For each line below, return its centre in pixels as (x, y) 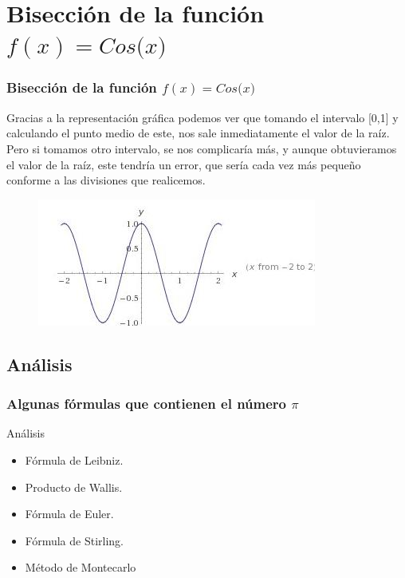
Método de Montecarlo (81, 567)
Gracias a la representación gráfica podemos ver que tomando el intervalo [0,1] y (202, 117)
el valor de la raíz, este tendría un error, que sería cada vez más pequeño (184, 164)
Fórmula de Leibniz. (74, 460)
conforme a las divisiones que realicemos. (106, 180)
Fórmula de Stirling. (74, 540)
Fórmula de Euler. (69, 514)
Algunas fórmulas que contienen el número (147, 404)
